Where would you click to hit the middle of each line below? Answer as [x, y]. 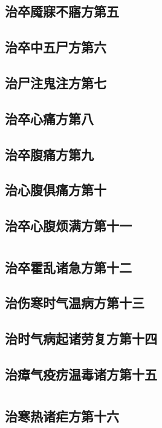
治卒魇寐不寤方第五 [62, 11]
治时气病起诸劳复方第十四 [81, 338]
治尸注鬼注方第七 [56, 82]
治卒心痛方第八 [49, 118]
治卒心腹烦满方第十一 [68, 226]
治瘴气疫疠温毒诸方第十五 [81, 374]
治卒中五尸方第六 [56, 47]
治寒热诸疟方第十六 [62, 416]
